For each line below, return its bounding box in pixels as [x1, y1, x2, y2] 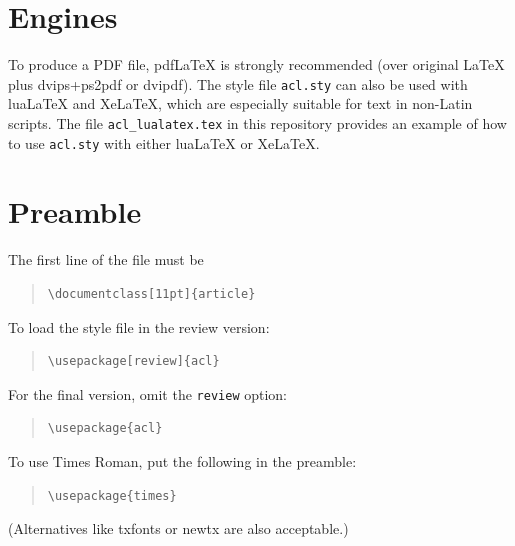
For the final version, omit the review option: [8, 383, 288, 404]
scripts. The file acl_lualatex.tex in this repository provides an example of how [8, 112, 507, 133]
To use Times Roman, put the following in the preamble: [8, 451, 357, 472]
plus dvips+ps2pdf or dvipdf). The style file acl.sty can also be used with [8, 73, 468, 94]
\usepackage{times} [47, 488, 177, 503]
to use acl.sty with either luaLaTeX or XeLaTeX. [8, 132, 320, 153]
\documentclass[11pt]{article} [47, 287, 256, 301]
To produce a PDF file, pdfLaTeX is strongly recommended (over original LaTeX [8, 54, 505, 75]
